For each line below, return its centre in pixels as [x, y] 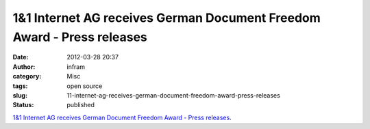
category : [27, 76]
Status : [23, 105]
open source [85, 86]
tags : [20, 86]
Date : [21, 57]
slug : [20, 95]
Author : [24, 67]
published [81, 105]
